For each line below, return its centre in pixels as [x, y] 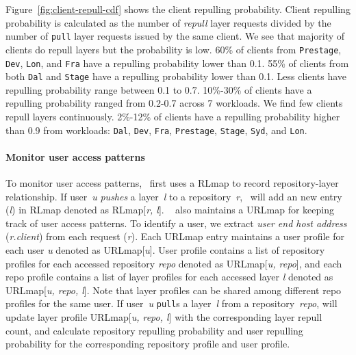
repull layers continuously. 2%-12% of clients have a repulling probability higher [173, 116]
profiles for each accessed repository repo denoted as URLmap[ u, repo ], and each [174, 263]
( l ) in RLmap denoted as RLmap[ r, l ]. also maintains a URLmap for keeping [170, 210]
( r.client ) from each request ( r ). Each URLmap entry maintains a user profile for [175, 236]
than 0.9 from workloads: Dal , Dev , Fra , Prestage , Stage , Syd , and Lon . [156, 130]
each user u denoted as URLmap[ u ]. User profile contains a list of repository [165, 250]
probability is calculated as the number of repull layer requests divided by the [168, 22]
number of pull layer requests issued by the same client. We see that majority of [175, 36]
